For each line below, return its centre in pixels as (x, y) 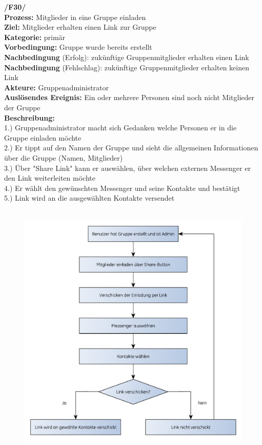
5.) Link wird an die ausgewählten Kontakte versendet (89, 198)
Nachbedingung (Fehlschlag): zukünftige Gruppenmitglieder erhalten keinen (127, 67)
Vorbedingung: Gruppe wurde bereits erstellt (78, 47)
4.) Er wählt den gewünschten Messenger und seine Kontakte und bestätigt (122, 188)
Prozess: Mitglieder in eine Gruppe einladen (75, 17)
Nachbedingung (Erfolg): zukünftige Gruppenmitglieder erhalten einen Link (127, 57)
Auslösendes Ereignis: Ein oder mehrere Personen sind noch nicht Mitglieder (129, 97)
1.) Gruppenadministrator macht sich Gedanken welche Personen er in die (120, 128)
